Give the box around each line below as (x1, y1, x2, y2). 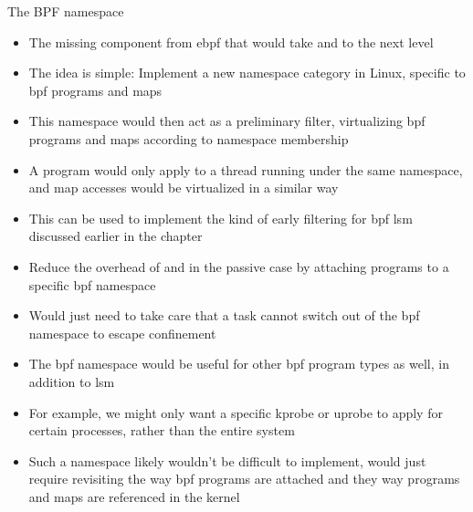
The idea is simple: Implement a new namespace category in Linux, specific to (28, 63, 466, 82)
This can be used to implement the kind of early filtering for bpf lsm (28, 208, 413, 227)
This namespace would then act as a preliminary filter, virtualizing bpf (28, 111, 426, 131)
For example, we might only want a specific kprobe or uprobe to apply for (28, 402, 443, 422)
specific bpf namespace (28, 275, 156, 294)
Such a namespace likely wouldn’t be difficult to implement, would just (28, 451, 426, 470)
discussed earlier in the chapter (28, 226, 203, 246)
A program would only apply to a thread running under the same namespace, (28, 160, 463, 179)
